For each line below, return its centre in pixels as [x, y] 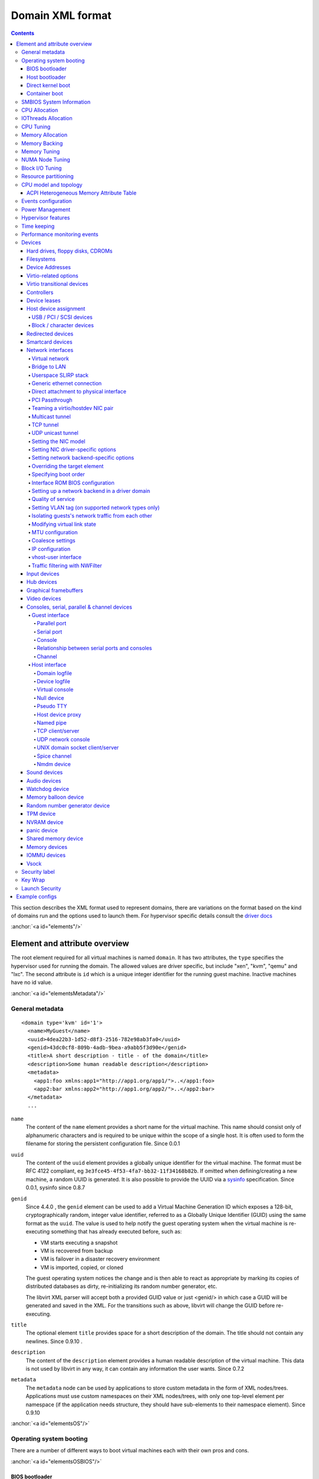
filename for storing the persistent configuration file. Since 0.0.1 [103, 1144]
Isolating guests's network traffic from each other [92, 516]
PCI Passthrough [52, 400]
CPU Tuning [36, 127]
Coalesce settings [54, 541]
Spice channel [54, 756]
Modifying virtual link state [64, 524]
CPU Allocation [40, 110]
